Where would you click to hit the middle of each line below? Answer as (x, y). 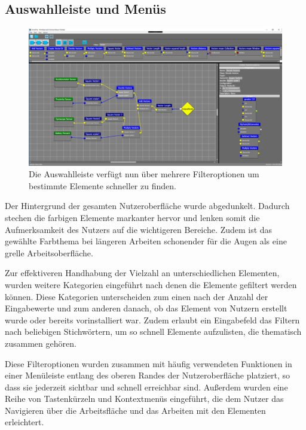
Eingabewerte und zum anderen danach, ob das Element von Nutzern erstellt (146, 308)
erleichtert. (25, 422)
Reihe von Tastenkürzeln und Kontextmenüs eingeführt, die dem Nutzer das (144, 399)
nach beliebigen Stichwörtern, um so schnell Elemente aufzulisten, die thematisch (153, 331)
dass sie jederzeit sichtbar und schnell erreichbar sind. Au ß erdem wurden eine (146, 387)
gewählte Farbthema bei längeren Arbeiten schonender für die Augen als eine (146, 241)
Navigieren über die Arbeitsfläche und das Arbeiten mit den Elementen (135, 410)
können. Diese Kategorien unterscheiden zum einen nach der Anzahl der (137, 296)
